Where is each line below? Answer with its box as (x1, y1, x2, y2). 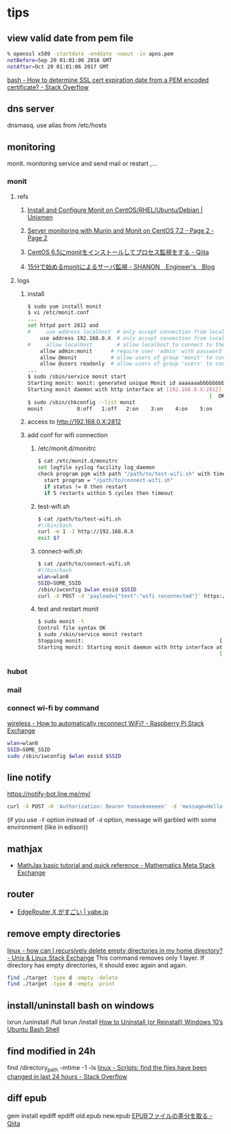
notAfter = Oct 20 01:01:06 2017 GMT (7, 63, 109, 70)
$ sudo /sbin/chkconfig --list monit (27, 399, 136, 406)
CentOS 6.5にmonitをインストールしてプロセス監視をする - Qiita (27, 248, 210, 256)
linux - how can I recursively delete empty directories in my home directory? (7, 946, 223, 954)
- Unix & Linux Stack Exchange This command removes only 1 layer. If (7, 954, 205, 962)
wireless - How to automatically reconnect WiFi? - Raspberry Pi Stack (7, 719, 204, 727)
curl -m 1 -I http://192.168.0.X (37, 528, 134, 535)
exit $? (37, 535, 60, 542)
